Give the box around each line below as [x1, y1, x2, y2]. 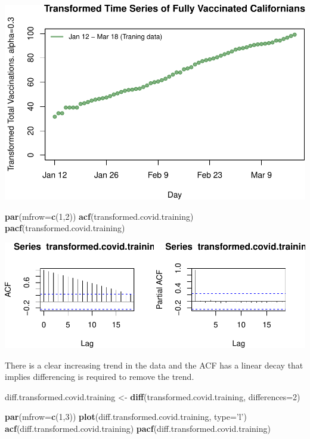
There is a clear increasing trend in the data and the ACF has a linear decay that [5, 358, 303, 371]
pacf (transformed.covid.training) [5, 222, 125, 234]
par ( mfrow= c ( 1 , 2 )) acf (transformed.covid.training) [5, 210, 194, 222]
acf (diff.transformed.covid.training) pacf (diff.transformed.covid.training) [5, 422, 271, 435]
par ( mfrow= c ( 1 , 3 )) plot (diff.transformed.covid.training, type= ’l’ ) [5, 410, 247, 423]
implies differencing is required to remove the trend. [5, 370, 194, 383]
